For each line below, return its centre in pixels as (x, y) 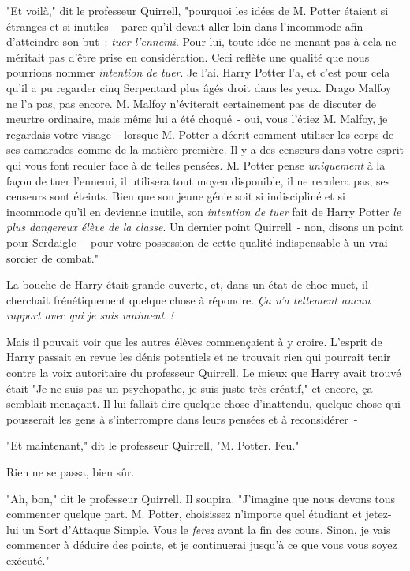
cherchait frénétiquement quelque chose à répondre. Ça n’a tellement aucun (188, 299)
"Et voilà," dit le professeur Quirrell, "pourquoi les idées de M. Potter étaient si (198, 10)
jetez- (378, 514)
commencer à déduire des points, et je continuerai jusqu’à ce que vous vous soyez (202, 545)
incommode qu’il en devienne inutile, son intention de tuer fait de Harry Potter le (204, 211)
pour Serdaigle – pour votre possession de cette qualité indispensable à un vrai (197, 242)
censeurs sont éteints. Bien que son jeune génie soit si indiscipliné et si (176, 196)
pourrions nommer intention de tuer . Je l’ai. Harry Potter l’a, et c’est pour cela (198, 72)
